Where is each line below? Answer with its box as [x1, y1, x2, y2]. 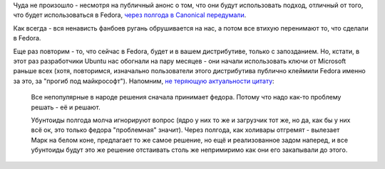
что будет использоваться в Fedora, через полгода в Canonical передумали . [13, 11, 247, 19]
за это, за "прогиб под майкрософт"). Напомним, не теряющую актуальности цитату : [13, 77, 274, 85]
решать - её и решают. [31, 103, 101, 111]
